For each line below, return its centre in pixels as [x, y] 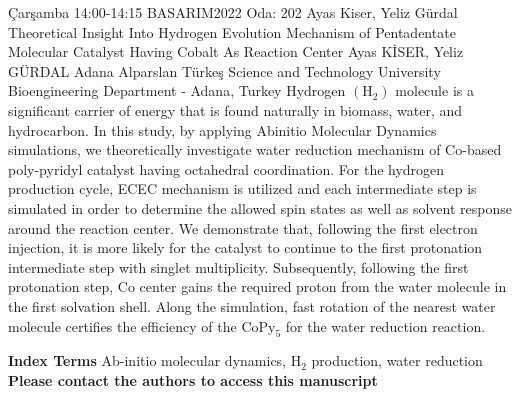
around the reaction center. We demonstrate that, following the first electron [243, 227]
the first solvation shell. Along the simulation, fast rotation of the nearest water [252, 305]
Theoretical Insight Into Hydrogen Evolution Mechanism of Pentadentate [232, 31]
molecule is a [434, 90]
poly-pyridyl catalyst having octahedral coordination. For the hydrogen [226, 168]
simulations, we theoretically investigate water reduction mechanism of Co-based [255, 149]
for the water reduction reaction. [385, 325]
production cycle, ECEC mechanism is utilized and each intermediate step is [242, 188]
